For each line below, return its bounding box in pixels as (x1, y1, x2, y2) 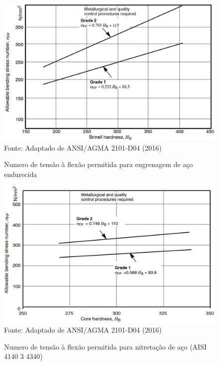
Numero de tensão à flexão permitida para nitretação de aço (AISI (4, 341, 207, 352)
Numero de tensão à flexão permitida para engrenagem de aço (4, 159, 193, 170)
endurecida (4, 169, 37, 179)
